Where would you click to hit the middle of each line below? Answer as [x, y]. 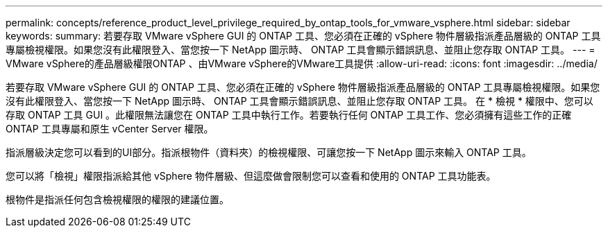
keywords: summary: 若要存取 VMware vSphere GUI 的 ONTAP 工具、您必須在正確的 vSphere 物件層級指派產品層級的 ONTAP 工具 [303, 36]
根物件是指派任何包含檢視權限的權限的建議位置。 [117, 199]
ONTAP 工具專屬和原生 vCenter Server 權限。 [110, 129]
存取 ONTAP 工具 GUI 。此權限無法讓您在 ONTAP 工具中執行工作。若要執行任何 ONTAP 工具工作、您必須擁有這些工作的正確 [289, 115]
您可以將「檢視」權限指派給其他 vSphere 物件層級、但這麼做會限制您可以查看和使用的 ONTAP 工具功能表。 [251, 176]
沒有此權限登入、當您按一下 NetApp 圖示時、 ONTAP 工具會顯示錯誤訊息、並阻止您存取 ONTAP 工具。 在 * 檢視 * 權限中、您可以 [299, 101]
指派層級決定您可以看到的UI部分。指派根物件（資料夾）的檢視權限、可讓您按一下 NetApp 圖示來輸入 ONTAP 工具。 [269, 152]
